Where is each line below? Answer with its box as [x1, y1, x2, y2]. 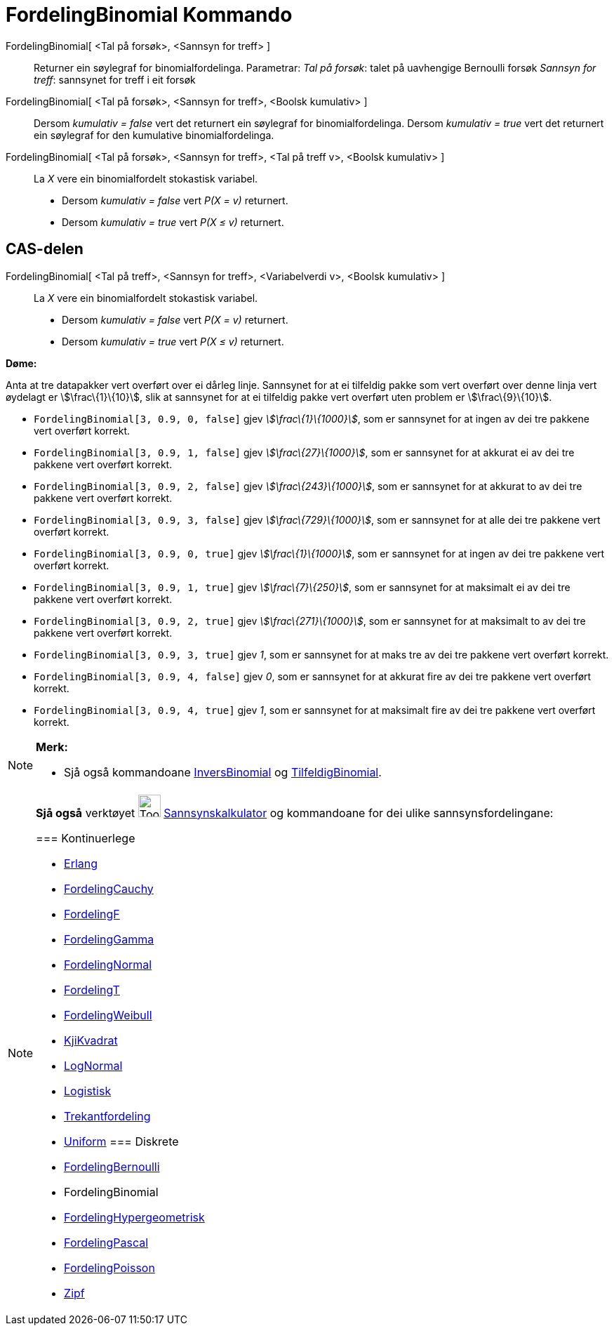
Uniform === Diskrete [64, 1134, 179, 1148]
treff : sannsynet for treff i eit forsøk [34, 73, 196, 86]
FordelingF [64, 906, 120, 921]
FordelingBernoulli [64, 1159, 160, 1174]
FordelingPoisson [64, 1260, 155, 1275]
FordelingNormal [64, 957, 152, 972]
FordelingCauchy [64, 881, 154, 896]
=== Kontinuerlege [36, 830, 135, 845]
